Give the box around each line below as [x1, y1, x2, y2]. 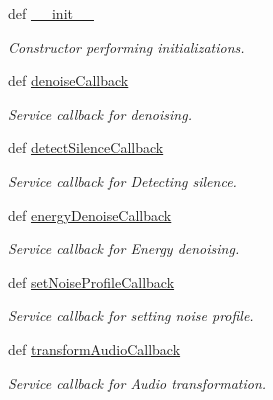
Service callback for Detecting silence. [8, 170, 237, 191]
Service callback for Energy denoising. [8, 238, 240, 259]
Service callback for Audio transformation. [8, 372, 267, 393]
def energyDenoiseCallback [8, 204, 172, 225]
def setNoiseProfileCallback [8, 271, 175, 292]
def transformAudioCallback [8, 338, 181, 359]
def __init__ [8, 3, 94, 23]
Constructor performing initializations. [8, 36, 245, 57]
